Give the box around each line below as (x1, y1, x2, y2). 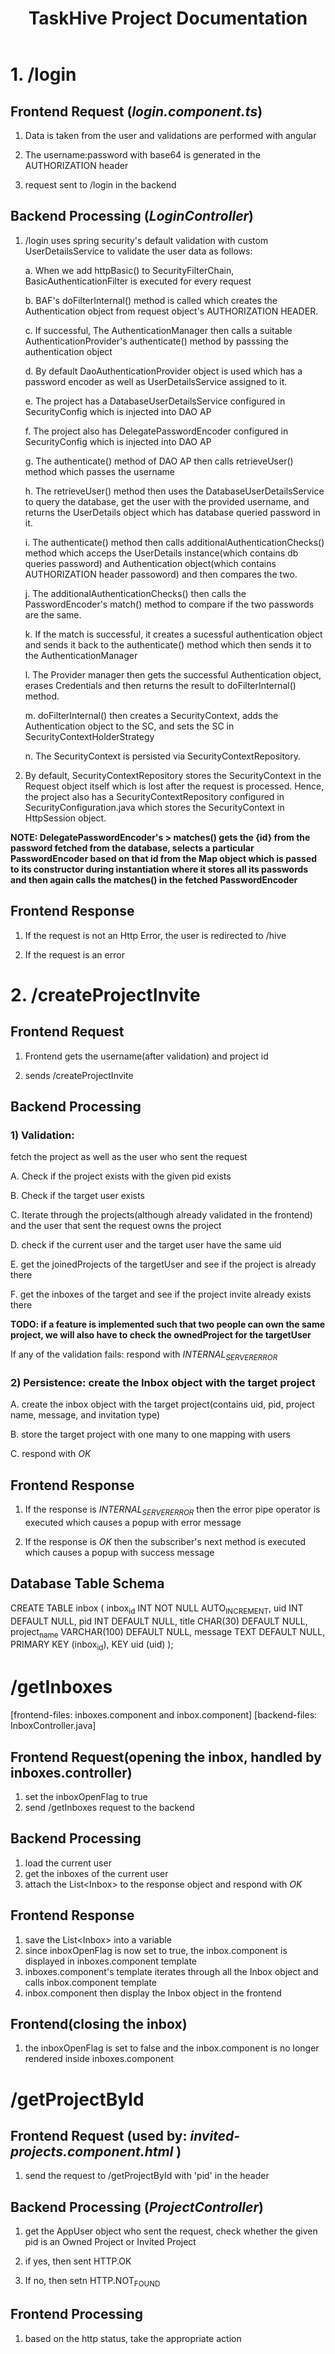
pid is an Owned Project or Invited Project (24, 2236, 197, 2248)
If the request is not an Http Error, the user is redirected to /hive (24, 929, 287, 941)
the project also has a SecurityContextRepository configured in (24, 790, 285, 802)
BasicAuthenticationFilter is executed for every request (24, 275, 252, 287)
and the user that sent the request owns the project (10, 1220, 222, 1232)
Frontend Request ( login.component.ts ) (10, 103, 263, 120)
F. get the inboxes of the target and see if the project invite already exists (10, 1288, 312, 1301)
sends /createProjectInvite (24, 1069, 134, 1081)
